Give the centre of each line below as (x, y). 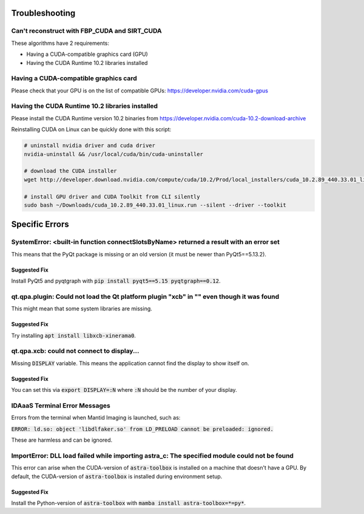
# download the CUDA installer (71, 171)
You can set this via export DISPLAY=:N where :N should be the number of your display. (124, 390)
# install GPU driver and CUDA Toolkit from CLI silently (112, 197)
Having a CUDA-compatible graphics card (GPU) (87, 54)
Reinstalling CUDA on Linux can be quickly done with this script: (91, 129)
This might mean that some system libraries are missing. (82, 309)
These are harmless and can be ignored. (62, 440)
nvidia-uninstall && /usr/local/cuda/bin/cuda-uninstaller (113, 154)
